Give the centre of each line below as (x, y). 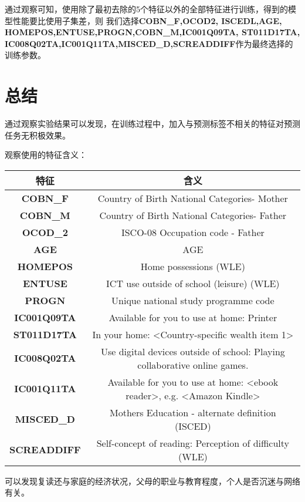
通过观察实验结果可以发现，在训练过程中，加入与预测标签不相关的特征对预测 (152, 124)
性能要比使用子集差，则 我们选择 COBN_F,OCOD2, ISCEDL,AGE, (147, 20)
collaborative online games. (193, 365)
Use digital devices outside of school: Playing (193, 351)
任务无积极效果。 (38, 135)
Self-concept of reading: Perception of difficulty (193, 443)
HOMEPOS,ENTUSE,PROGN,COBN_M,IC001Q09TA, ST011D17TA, (152, 32)
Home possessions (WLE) (193, 266)
